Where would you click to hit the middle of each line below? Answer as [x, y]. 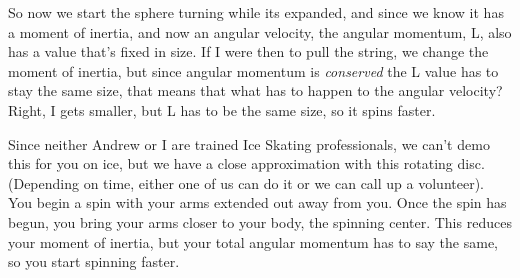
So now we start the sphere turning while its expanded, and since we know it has [256, 12]
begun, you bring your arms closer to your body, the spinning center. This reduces [260, 221]
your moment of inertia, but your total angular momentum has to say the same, [253, 241]
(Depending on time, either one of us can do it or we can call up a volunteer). [246, 182]
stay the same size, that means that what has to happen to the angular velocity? [255, 90]
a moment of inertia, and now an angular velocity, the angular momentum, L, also [260, 31]
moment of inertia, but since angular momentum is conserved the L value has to [253, 70]
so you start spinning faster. [94, 261]
